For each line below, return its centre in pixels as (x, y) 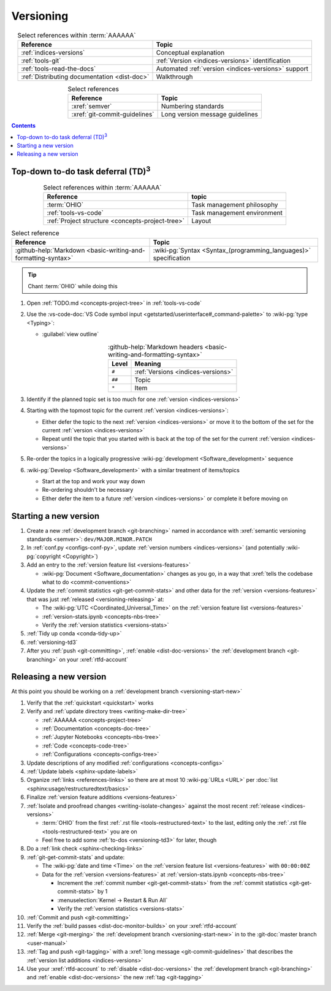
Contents (24, 126)
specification (172, 258)
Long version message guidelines (210, 115)
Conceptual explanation (190, 52)
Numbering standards (192, 106)
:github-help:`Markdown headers (155, 346)
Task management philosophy (234, 204)
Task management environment (237, 213)
